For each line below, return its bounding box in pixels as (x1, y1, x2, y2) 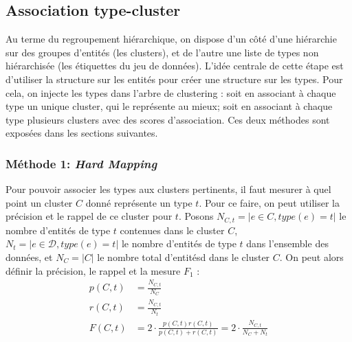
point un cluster (5, 195, 73, 209)
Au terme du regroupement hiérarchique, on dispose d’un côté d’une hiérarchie (5, 32, 337, 46)
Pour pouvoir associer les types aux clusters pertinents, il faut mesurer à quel (5, 182, 331, 196)
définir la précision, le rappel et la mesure (5, 263, 181, 277)
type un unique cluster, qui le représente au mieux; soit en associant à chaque (5, 99, 333, 113)
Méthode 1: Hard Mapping (5, 155, 157, 172)
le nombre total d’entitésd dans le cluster (97, 250, 270, 264)
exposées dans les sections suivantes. (5, 126, 158, 140)
